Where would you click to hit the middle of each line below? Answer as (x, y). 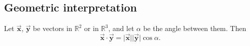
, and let (121, 28)
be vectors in (53, 28)
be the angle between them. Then (195, 28)
